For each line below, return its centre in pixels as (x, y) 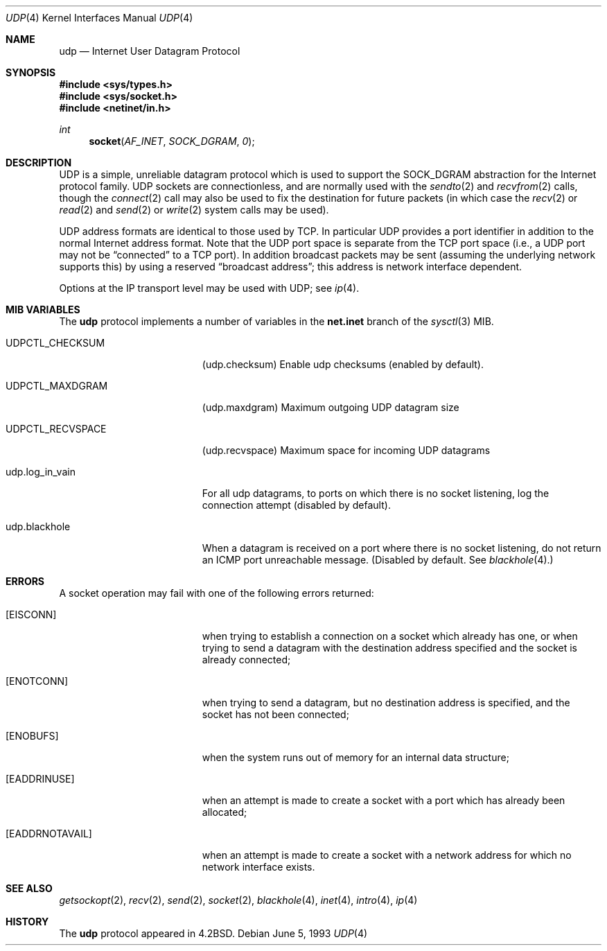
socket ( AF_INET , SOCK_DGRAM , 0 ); (172, 141)
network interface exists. (258, 867)
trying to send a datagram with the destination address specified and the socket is (389, 648)
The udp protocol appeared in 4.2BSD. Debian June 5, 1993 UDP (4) (213, 933)
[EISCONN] (31, 614)
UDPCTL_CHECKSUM (55, 343)
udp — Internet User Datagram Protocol (150, 51)
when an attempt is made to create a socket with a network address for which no (387, 855)
